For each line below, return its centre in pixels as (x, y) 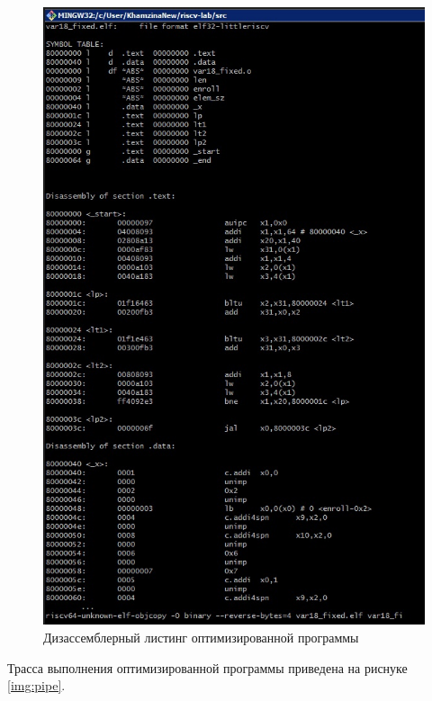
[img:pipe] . (36, 685)
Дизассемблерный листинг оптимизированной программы (201, 637)
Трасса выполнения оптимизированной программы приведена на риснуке (207, 667)
